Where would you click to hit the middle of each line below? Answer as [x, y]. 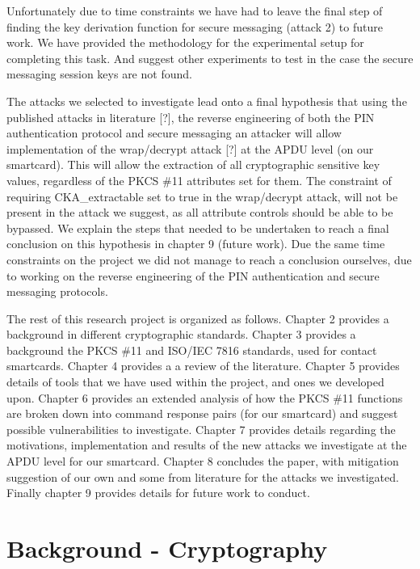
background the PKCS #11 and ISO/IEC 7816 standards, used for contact [192, 350]
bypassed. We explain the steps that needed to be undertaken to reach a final [198, 228]
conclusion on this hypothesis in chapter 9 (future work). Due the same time [196, 244]
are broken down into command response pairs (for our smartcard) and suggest [202, 413]
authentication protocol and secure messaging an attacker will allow [174, 133]
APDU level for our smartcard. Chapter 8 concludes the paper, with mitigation [203, 461]
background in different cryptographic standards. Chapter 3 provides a [181, 334]
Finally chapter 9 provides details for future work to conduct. [158, 493]
